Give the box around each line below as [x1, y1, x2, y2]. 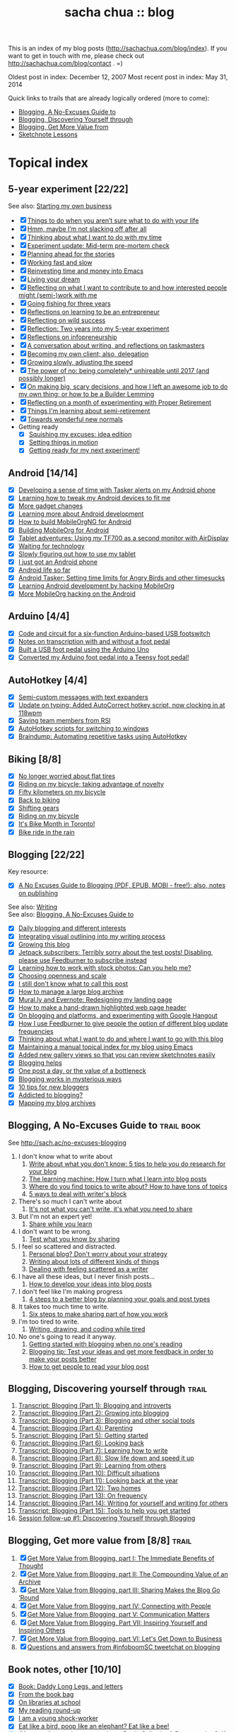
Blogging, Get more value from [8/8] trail [8, 1534, 192, 1546]
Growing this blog [18, 940, 70, 948]
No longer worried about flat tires [18, 772, 116, 781]
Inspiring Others [18, 1626, 66, 1634]
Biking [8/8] [8, 753, 62, 765]
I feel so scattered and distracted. [18, 1242, 117, 1251]
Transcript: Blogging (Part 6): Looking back [18, 1439, 144, 1447]
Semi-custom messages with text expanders [18, 693, 148, 701]
